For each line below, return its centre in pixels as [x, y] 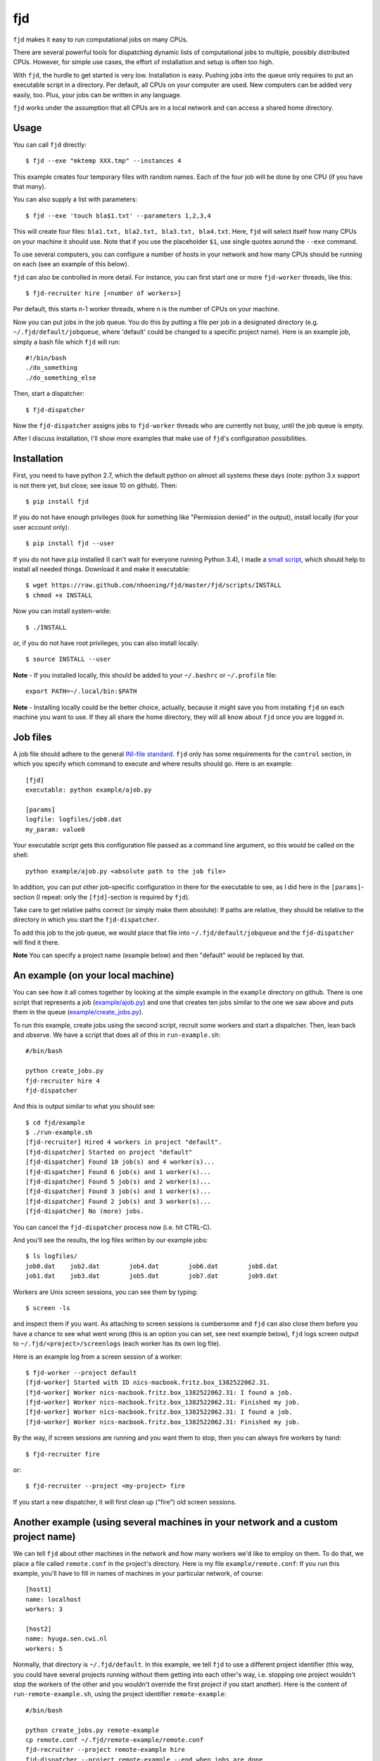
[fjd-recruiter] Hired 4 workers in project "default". [124, 1142]
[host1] [39, 1589]
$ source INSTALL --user [68, 659]
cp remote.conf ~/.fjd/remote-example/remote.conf [115, 1740]
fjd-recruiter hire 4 [63, 1081]
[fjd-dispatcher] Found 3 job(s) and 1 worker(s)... [118, 1191]
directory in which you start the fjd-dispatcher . [86, 920]
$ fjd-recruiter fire [63, 1454]
